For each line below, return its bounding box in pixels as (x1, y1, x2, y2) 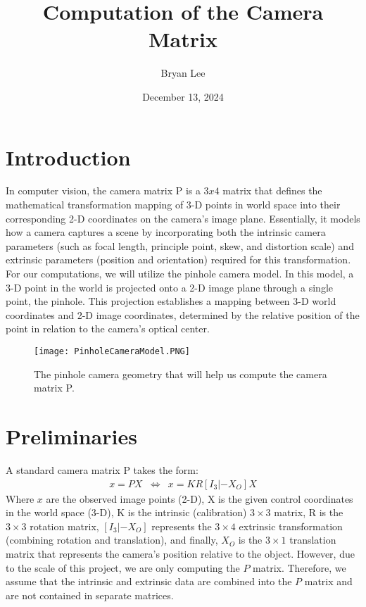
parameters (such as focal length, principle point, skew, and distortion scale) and (6, 238, 354, 253)
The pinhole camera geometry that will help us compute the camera (34, 366, 327, 381)
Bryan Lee (160, 65, 206, 80)
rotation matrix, (30, 518, 99, 533)
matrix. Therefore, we (253, 560, 346, 575)
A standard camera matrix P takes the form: (6, 462, 198, 477)
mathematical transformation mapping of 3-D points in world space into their (6, 197, 341, 212)
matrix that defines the (222, 183, 322, 198)
